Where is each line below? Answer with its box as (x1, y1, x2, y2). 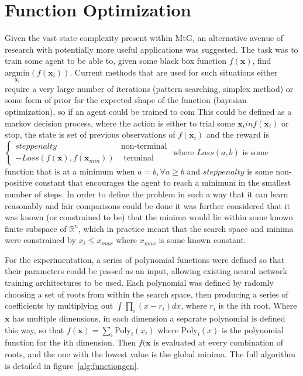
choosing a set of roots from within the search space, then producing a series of (5, 288, 288, 300)
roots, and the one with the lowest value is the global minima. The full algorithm (5, 348, 295, 360)
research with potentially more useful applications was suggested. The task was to (5, 43, 298, 55)
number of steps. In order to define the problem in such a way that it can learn (5, 187, 288, 200)
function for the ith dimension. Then (5, 336, 136, 348)
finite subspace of (5, 222, 67, 234)
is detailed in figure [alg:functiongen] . (5, 359, 139, 371)
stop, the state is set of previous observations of (5, 128, 175, 141)
